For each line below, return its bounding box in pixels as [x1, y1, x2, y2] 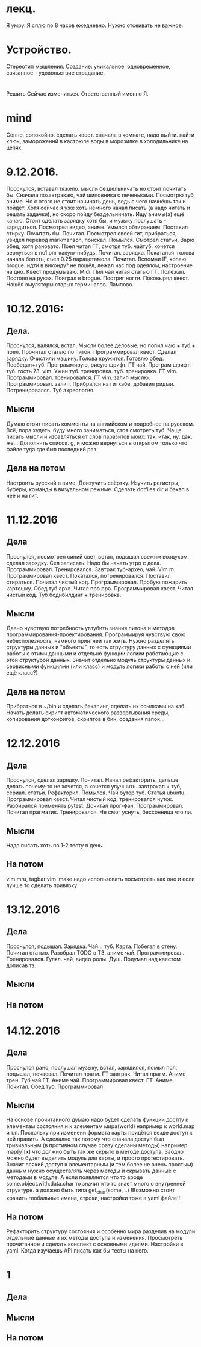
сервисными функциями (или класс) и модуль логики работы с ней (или [6, 663, 193, 670]
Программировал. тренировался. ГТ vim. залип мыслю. [6, 374, 150, 381]
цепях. [6, 144, 23, 151]
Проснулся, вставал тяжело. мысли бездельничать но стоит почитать [6, 185, 187, 192]
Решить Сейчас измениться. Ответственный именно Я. [6, 90, 149, 98]
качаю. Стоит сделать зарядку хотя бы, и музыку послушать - [6, 217, 167, 224]
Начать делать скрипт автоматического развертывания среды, [6, 709, 170, 716]
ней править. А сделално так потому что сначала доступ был [6, 1135, 164, 1142]
